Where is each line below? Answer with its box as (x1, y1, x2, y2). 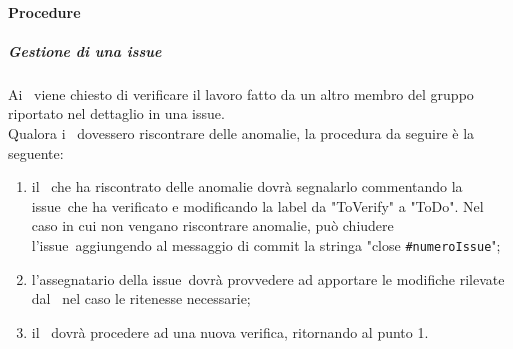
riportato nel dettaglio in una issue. (8, 103, 225, 124)
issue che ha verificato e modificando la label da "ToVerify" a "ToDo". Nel (31, 195, 484, 216)
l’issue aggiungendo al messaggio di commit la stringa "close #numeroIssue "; (31, 234, 501, 255)
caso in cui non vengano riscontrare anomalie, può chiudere (31, 215, 394, 236)
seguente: (8, 142, 64, 163)
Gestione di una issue (8, 40, 162, 61)
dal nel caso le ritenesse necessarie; (31, 288, 251, 309)
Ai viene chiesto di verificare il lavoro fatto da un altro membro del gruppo (8, 83, 474, 104)
